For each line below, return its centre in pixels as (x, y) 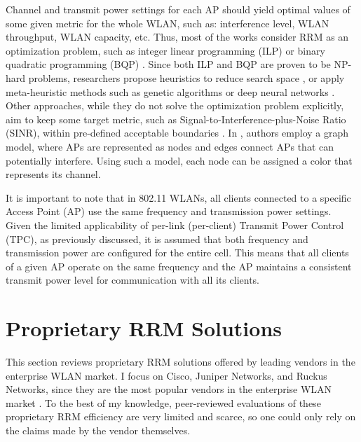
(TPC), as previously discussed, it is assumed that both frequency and (157, 239)
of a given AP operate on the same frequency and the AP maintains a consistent (179, 266)
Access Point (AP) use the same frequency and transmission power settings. (169, 211)
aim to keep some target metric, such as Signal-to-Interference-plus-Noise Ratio (176, 119)
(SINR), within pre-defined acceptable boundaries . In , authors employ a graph (177, 133)
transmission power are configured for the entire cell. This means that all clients (177, 253)
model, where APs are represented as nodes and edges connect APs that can (170, 146)
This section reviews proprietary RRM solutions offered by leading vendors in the (180, 361)
